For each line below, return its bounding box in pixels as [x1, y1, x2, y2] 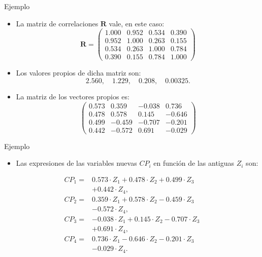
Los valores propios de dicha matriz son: [16, 67, 141, 78]
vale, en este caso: [109, 18, 165, 28]
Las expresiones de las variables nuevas [16, 158, 137, 168]
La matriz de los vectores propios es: [16, 91, 129, 101]
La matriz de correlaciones [16, 18, 99, 28]
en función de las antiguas [153, 158, 235, 168]
